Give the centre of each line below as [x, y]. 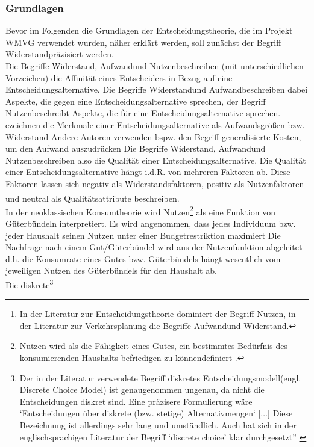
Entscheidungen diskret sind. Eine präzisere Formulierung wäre [136, 401]
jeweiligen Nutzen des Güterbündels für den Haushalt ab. [111, 270]
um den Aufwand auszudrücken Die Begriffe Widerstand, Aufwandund [136, 148]
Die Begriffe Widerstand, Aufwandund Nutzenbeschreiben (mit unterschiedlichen [155, 66]
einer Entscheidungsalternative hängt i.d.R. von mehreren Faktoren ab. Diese [148, 172]
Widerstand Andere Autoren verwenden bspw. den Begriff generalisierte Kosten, [153, 136]
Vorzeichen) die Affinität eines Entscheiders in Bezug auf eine [119, 77]
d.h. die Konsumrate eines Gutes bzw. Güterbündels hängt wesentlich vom [143, 258]
